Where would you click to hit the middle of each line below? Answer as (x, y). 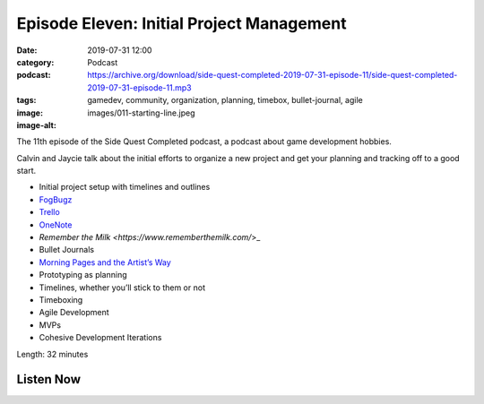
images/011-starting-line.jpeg (141, 113)
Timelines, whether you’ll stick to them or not (122, 288)
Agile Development (74, 313)
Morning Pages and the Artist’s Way (105, 262)
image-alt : (37, 125)
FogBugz (56, 199)
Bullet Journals (66, 250)
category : (35, 62)
